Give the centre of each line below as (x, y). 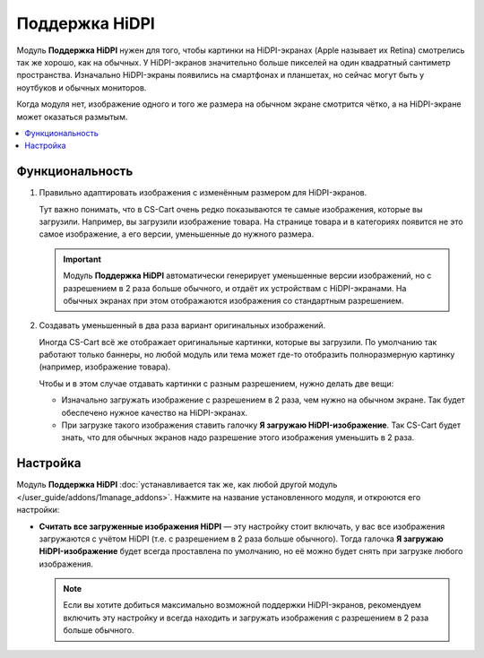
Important (82, 259)
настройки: (38, 510)
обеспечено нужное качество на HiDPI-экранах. (155, 412)
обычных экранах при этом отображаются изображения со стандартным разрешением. (233, 300)
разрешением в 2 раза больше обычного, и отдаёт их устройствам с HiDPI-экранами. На (235, 288)
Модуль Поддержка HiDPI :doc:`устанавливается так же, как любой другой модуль (177, 485)
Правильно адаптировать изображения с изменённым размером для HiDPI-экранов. (203, 193)
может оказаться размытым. (72, 117)
